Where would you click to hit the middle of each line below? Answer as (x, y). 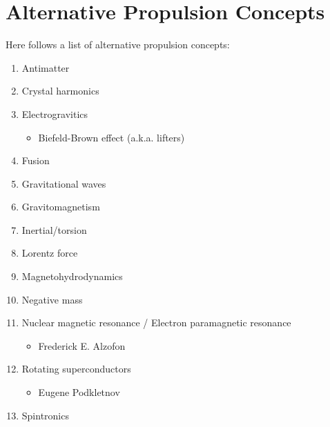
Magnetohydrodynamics (72, 276)
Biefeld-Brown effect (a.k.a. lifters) (111, 137)
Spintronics (45, 415)
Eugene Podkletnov (79, 392)
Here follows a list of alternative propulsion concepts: (118, 44)
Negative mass (52, 299)
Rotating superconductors (76, 369)
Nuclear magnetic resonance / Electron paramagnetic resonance (156, 322)
